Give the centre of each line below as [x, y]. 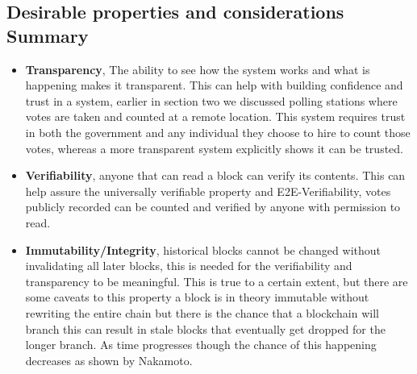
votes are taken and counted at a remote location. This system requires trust [215, 116]
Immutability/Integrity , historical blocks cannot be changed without [203, 249]
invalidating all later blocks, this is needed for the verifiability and [189, 266]
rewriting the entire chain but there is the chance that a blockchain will [202, 312]
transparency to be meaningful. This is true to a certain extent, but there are [217, 281]
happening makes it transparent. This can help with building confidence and [214, 85]
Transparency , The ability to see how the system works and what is [198, 69]
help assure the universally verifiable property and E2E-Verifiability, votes [208, 191]
